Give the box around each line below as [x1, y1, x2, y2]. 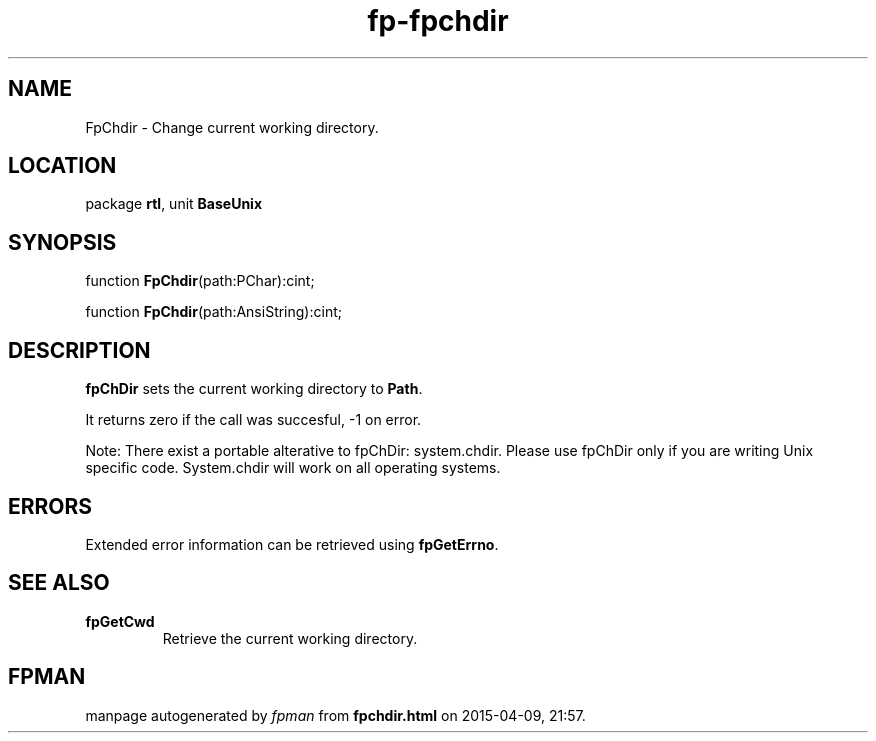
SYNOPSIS [8, 229, 117, 255]
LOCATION [8, 153, 117, 179]
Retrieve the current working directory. [162, 629, 418, 647]
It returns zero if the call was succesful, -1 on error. [85, 411, 422, 429]
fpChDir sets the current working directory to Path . [85, 380, 423, 398]
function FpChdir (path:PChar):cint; [85, 272, 315, 290]
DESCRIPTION [8, 337, 151, 363]
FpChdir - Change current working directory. [85, 118, 379, 136]
